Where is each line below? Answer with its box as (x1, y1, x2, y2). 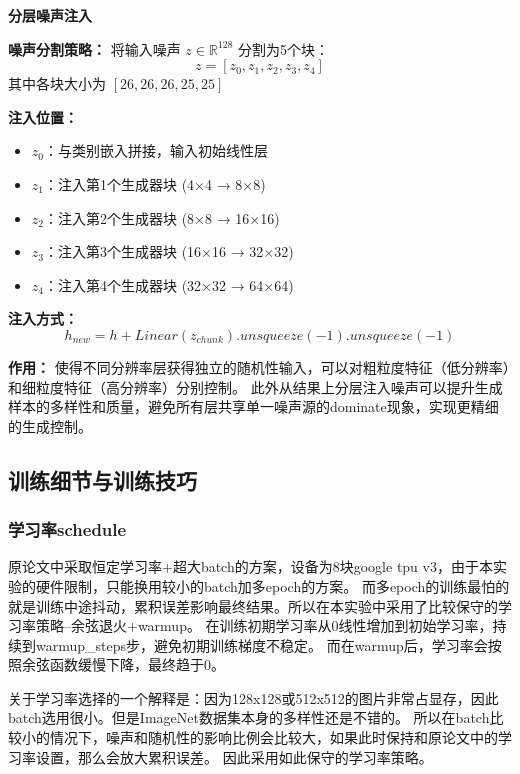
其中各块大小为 (8, 73, 106, 94)
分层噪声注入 (8, 5, 92, 25)
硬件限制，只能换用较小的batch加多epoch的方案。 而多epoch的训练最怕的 (35, 575, 510, 596)
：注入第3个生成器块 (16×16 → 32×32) (44, 241, 294, 262)
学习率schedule (8, 517, 127, 542)
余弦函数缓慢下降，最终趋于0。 (21, 654, 225, 675)
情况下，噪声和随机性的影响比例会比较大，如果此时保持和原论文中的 (49, 727, 498, 748)
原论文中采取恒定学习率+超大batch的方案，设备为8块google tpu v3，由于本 (8, 556, 493, 577)
